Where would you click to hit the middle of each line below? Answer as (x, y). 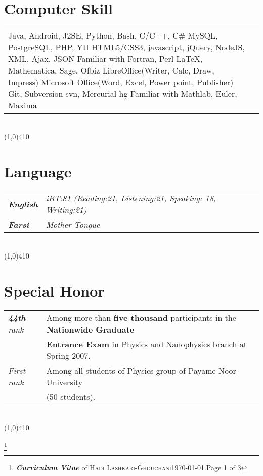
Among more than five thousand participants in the (141, 317)
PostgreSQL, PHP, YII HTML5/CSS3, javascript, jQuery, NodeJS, (126, 47)
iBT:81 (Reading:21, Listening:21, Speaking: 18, (131, 198)
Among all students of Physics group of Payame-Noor (141, 370)
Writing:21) (66, 210)
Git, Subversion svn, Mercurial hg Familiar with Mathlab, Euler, (123, 94)
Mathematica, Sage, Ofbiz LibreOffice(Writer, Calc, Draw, (111, 70)
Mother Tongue (73, 225)
